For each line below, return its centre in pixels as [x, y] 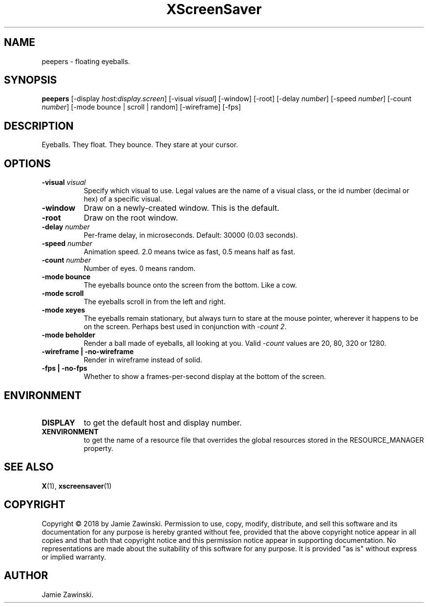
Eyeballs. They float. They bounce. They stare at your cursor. [140, 145]
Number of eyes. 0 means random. [140, 269]
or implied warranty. [74, 557]
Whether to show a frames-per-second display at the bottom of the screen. [205, 377]
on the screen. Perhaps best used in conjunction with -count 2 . [185, 327]
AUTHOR [26, 576]
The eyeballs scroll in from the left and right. [155, 302]
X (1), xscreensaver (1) [77, 486]
